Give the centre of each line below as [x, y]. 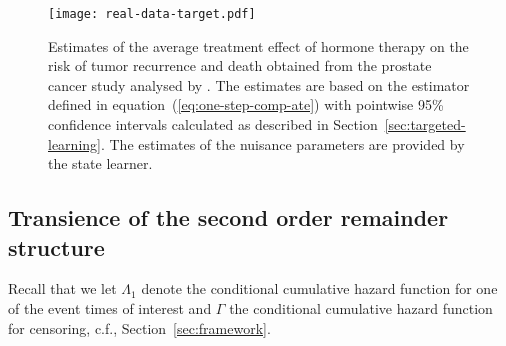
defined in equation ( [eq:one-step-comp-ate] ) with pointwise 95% [246, 104]
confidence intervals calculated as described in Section [213, 124]
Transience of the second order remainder [228, 217]
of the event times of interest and [110, 308]
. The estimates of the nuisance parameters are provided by [282, 143]
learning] [74, 143]
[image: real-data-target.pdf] [152, 14]
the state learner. [100, 163]
